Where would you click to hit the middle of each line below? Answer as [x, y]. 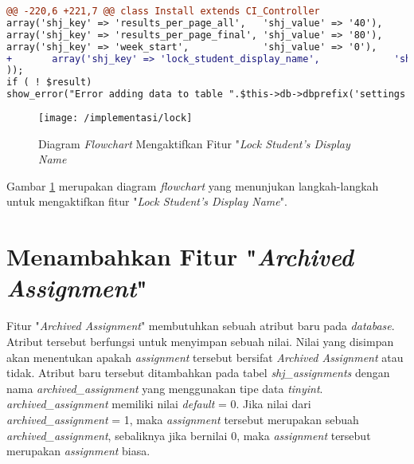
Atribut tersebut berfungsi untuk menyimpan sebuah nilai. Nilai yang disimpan [200, 341]
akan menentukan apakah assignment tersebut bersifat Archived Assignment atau [205, 357]
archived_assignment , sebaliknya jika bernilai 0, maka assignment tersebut [189, 435]
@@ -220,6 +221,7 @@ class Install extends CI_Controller [163, 11]
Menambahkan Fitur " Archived [180, 257]
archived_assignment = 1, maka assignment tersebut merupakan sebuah [183, 419]
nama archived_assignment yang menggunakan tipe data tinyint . [165, 388]
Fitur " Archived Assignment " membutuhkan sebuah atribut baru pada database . [201, 326]
